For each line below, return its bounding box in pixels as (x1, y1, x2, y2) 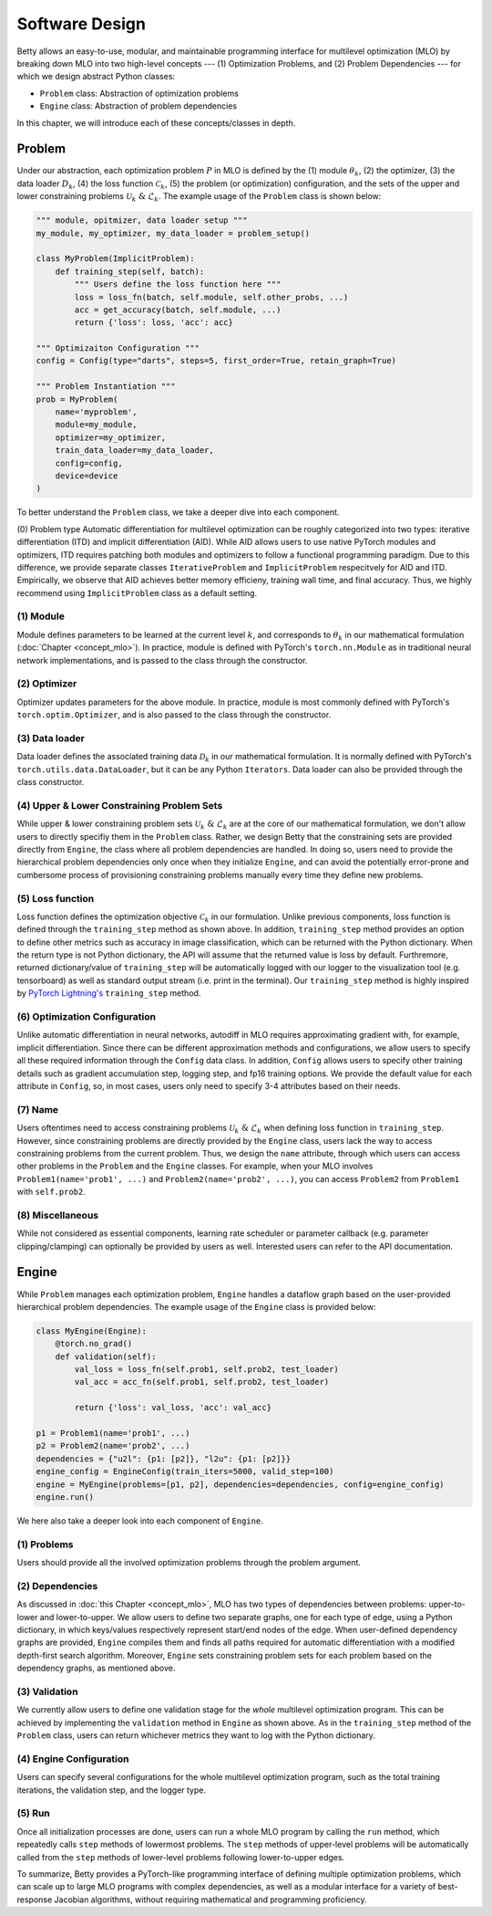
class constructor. (16, 777, 85, 788)
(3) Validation (16, 1685, 78, 1698)
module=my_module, (55, 420, 138, 430)
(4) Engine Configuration (16, 1753, 129, 1765)
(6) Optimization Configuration (16, 1010, 157, 1023)
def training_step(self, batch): (55, 266, 205, 277)
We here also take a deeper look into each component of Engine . (16, 1515, 263, 1526)
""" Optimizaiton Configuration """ (36, 343, 200, 353)
